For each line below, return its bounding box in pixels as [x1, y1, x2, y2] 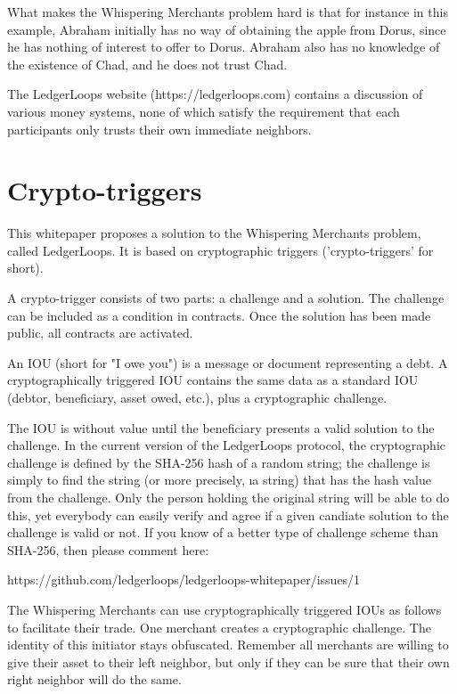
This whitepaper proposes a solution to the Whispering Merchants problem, [7, 224, 421, 242]
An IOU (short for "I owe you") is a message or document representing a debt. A [7, 353, 448, 371]
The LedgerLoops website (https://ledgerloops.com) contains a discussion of [7, 85, 423, 103]
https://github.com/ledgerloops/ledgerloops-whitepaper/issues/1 [7, 570, 361, 589]
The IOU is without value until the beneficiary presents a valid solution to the [7, 418, 435, 437]
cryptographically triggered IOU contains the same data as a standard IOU [7, 371, 419, 389]
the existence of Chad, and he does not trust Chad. [7, 54, 288, 73]
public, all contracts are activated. [7, 323, 193, 342]
